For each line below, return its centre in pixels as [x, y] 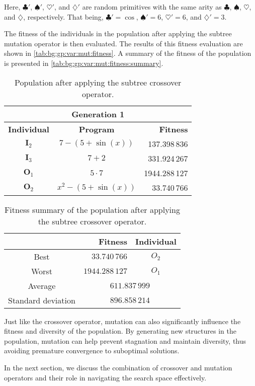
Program [97, 129]
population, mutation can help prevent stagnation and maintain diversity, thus [125, 340]
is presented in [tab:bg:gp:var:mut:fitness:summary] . [84, 63]
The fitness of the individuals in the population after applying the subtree [118, 33]
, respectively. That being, [63, 16]
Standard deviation [42, 300]
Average [42, 285]
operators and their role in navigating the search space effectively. [105, 377]
